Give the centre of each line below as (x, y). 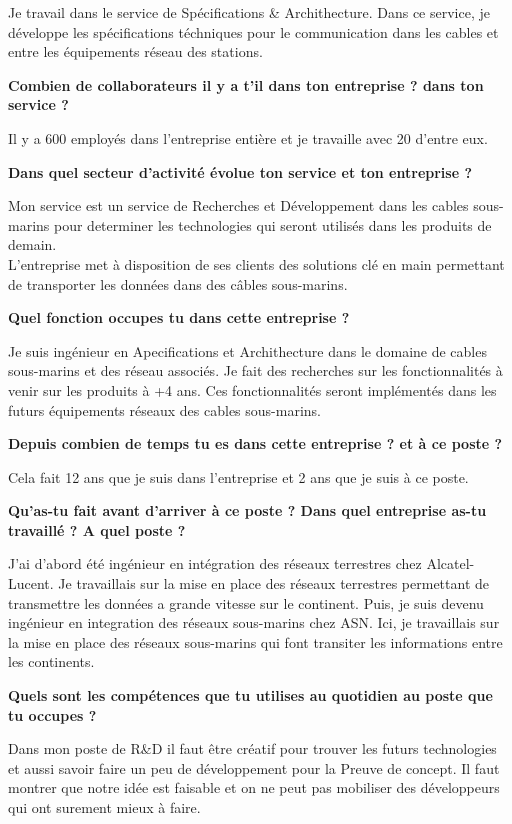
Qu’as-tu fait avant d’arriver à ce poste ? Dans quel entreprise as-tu (247, 510)
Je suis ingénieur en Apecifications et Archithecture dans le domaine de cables (247, 350)
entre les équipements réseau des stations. (135, 51)
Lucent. (31, 583)
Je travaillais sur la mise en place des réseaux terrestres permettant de (274, 583)
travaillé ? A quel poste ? (97, 529)
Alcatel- (450, 563)
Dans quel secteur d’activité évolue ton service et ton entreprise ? (240, 171)
